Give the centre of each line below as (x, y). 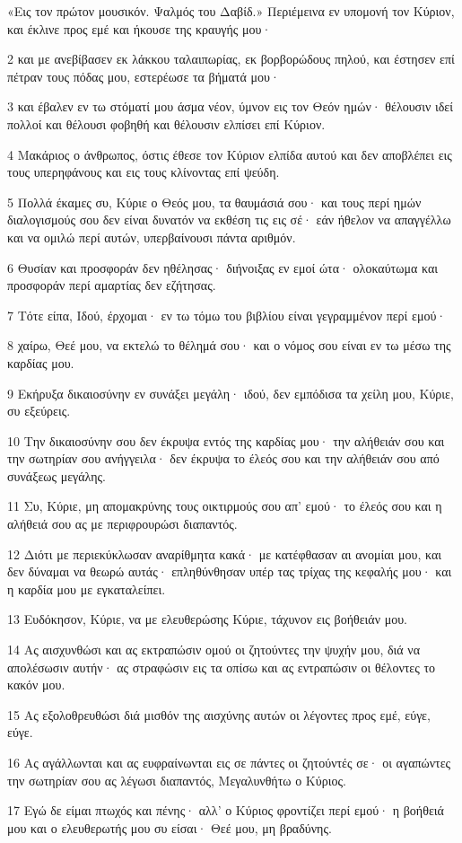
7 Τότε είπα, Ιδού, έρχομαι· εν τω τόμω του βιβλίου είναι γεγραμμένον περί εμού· (227, 315)
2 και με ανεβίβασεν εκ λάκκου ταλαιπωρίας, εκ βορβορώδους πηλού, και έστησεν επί (231, 59)
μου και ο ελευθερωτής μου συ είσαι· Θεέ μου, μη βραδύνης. (170, 827)
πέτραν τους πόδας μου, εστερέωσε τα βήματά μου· (144, 76)
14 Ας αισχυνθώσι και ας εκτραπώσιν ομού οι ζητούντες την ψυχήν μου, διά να (214, 650)
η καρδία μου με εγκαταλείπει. (87, 588)
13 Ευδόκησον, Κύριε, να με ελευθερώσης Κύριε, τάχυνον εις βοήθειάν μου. (207, 619)
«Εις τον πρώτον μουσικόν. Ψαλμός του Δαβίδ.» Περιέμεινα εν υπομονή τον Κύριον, (231, 11)
